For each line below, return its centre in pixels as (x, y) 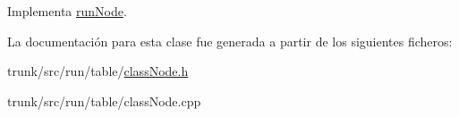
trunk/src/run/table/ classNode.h (98, 71)
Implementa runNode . (67, 11)
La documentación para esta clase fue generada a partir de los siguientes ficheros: (230, 41)
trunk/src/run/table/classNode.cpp (104, 100)
